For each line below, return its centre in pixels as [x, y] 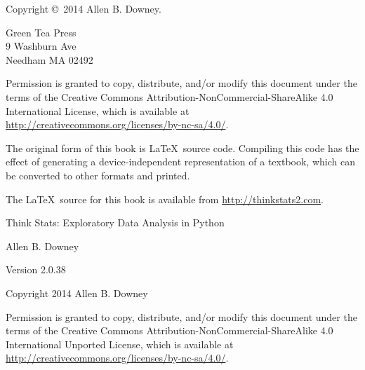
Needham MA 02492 [49, 59]
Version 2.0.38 [36, 269]
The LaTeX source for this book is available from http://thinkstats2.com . [165, 199]
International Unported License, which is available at [120, 344]
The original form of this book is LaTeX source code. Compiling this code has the [182, 148]
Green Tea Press [41, 32]
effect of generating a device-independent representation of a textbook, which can [180, 162]
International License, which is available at [98, 110]
